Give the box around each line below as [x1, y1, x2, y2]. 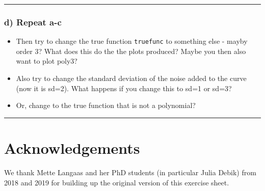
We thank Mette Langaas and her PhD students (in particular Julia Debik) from [4, 167, 256, 177]
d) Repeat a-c [4, 15, 62, 28]
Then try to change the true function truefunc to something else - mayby [16, 36, 248, 46]
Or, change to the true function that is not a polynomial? [16, 100, 196, 111]
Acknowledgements [4, 138, 140, 158]
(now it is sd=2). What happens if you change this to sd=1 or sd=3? [16, 83, 232, 93]
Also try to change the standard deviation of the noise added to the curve [16, 73, 247, 84]
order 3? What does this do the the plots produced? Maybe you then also [16, 45, 246, 56]
